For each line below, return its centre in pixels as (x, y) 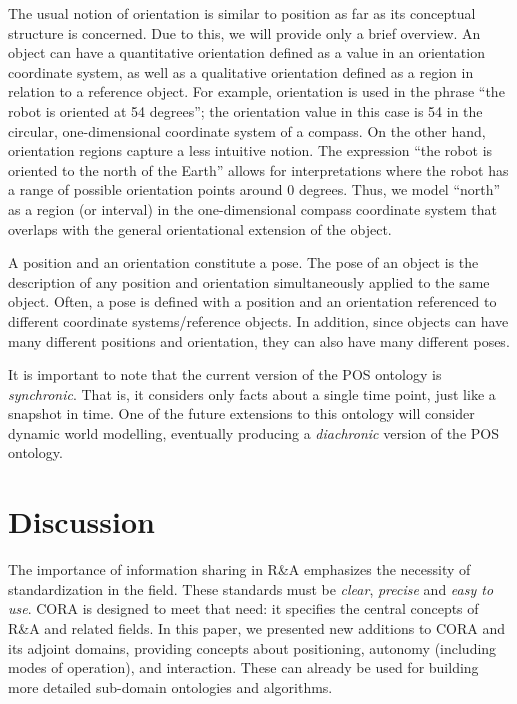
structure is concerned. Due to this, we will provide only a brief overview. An (244, 32)
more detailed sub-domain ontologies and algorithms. (170, 686)
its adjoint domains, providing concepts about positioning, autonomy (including (252, 647)
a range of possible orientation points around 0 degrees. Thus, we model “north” (254, 189)
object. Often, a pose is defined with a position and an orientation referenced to (252, 301)
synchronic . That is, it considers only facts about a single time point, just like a (252, 393)
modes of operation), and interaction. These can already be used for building (243, 667)
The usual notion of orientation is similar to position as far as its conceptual (242, 13)
